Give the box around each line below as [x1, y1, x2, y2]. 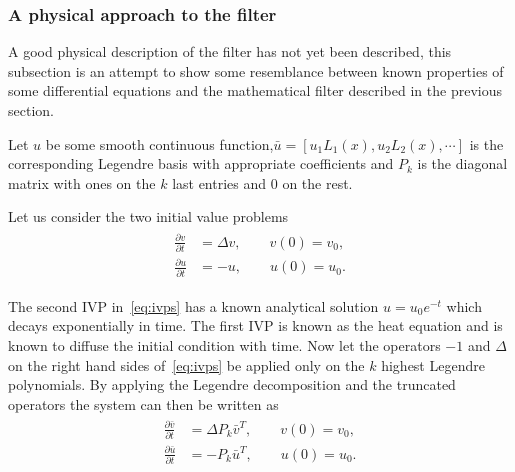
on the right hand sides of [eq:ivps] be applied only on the [8, 354, 365, 375]
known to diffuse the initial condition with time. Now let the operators [8, 334, 441, 355]
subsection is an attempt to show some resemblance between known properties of [8, 60, 504, 81]
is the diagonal [417, 153, 508, 174]
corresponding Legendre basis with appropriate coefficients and [8, 153, 394, 174]
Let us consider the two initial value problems [8, 206, 289, 227]
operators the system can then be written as [8, 393, 279, 414]
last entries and [172, 172, 267, 193]
